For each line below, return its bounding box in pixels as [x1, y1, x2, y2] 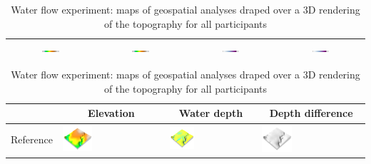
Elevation [88, 106, 135, 121]
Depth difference [269, 106, 353, 121]
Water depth [178, 106, 243, 121]
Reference [11, 132, 53, 147]
